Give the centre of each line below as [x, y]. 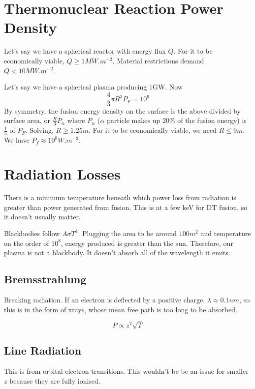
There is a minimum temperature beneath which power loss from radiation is [120, 197]
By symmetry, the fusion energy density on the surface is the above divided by [122, 110]
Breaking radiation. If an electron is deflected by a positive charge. [105, 299]
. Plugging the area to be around [127, 233]
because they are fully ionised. [55, 380]
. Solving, [39, 130]
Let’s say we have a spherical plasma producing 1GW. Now [94, 87]
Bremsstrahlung [45, 279]
